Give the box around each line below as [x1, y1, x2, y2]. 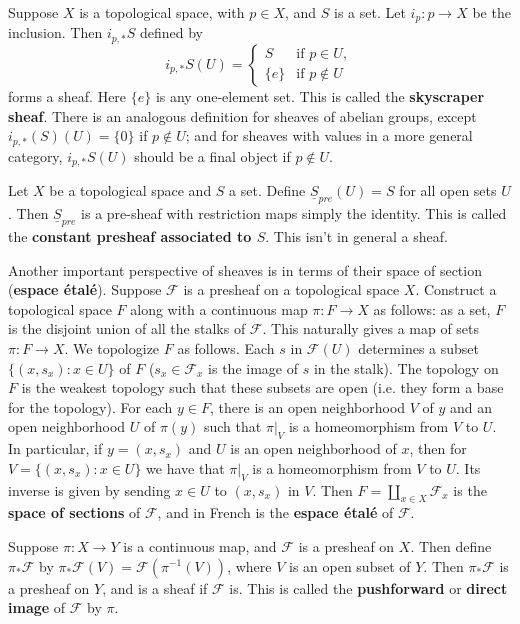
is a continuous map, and [123, 535, 277, 556]
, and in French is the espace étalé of [157, 502, 394, 523]
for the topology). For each [8, 396, 173, 417]
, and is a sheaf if [102, 577, 208, 598]
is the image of [208, 357, 298, 378]
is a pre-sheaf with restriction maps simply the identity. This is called [81, 203, 507, 224]
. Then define [410, 535, 492, 556]
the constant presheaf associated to [8, 226, 252, 247]
